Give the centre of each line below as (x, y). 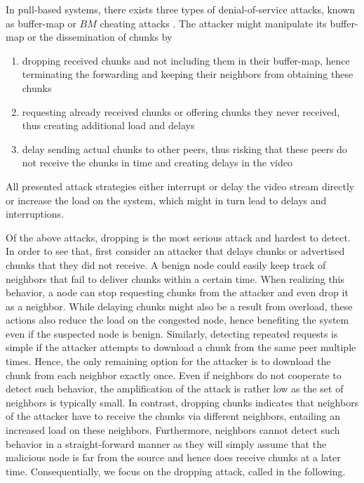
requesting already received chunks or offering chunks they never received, (181, 111)
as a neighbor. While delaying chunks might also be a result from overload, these (179, 306)
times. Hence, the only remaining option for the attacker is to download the (168, 361)
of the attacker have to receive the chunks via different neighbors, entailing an (173, 416)
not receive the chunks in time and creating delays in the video (157, 163)
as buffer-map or (41, 23)
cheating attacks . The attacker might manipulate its (213, 23)
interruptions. (35, 214)
